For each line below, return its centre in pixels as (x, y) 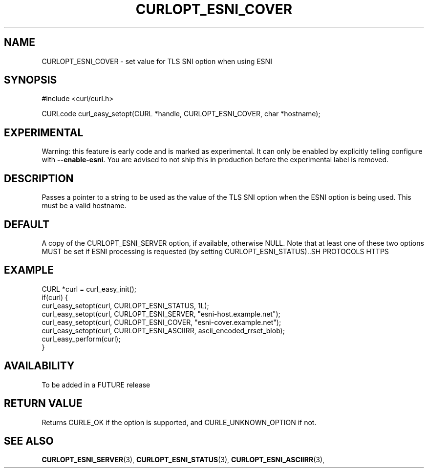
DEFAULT (27, 224)
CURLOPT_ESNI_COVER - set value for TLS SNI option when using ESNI (157, 61)
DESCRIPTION (39, 178)
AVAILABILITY (39, 366)
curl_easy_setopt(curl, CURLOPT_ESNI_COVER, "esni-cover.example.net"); (161, 322)
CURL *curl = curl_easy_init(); (89, 289)
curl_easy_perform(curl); (81, 339)
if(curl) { (55, 297)
